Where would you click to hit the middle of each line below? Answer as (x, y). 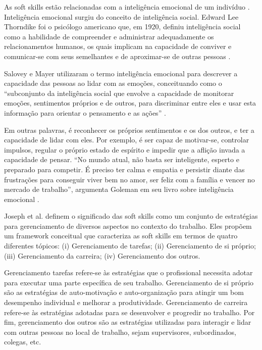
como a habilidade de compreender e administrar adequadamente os (109, 36)
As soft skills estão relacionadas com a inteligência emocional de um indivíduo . (127, 7)
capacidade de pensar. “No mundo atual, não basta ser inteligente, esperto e (122, 159)
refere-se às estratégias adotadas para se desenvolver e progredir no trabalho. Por (129, 312)
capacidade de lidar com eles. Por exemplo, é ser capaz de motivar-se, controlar (127, 140)
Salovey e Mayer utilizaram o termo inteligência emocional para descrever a (121, 73)
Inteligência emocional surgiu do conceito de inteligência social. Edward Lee (121, 16)
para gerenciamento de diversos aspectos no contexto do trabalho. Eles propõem (128, 226)
